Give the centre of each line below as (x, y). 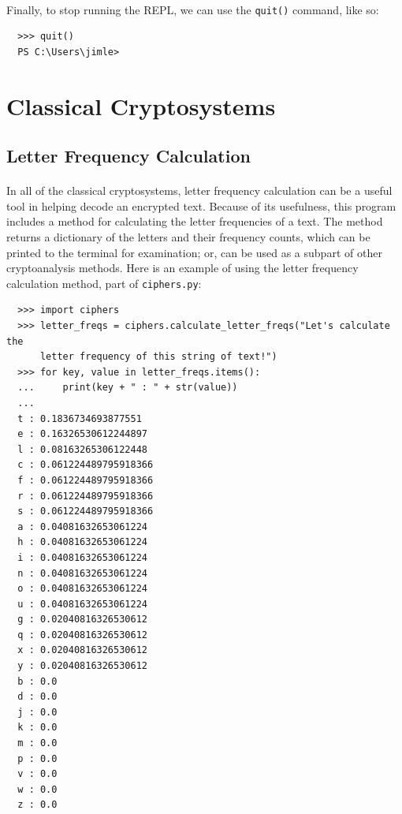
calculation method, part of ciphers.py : (104, 283)
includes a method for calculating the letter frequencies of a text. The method (195, 221)
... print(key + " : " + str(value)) (128, 388)
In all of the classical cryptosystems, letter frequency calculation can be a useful (199, 190)
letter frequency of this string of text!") (158, 357)
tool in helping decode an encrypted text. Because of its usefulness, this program (201, 205)
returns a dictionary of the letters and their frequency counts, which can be (188, 236)
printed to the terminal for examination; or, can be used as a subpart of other (194, 252)
